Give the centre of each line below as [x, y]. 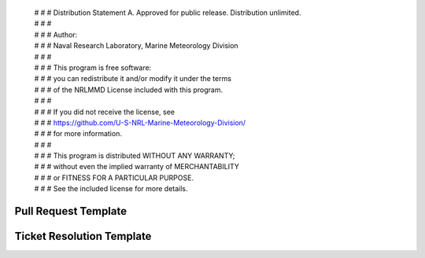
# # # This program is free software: [93, 68]
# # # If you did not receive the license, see [105, 112]
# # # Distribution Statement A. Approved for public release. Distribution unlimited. [168, 13]
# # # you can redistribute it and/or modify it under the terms [133, 79]
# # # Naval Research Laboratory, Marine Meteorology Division [137, 46]
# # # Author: [56, 35]
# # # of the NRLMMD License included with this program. [129, 90]
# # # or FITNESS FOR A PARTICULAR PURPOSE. [114, 178]
